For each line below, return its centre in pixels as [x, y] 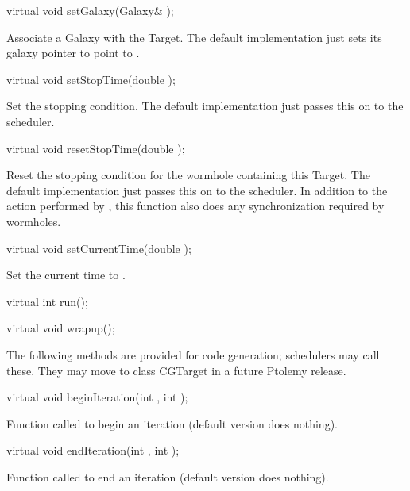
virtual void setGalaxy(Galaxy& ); [90, 10]
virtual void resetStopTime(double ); [96, 148]
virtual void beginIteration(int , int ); [97, 397]
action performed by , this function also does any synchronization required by [195, 206]
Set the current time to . [66, 275]
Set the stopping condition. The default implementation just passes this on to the [205, 106]
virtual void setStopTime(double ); [91, 79]
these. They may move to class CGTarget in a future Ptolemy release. [176, 370]
